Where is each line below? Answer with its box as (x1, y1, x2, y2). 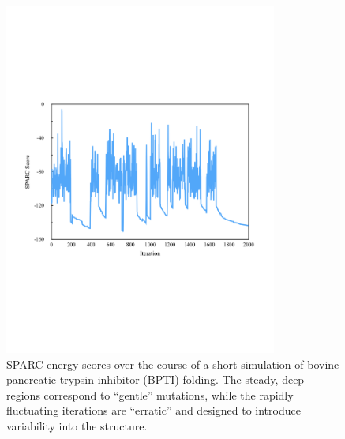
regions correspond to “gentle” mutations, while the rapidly (6, 386, 294, 403)
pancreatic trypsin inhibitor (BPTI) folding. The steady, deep (6, 371, 305, 388)
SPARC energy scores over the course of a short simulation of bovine (6, 355, 339, 372)
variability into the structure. (6, 418, 148, 434)
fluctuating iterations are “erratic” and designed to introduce (6, 402, 301, 418)
